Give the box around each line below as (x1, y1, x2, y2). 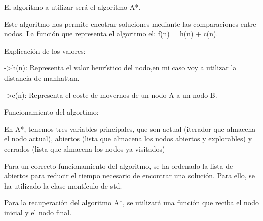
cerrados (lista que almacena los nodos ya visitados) (4, 143, 165, 154)
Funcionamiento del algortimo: (4, 106, 99, 117)
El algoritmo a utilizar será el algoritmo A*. (4, 2, 141, 12)
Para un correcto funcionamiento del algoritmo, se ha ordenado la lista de (4, 160, 233, 171)
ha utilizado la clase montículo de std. (4, 180, 122, 191)
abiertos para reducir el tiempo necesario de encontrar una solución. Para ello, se (4, 170, 255, 181)
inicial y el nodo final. (4, 207, 72, 217)
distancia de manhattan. (4, 72, 80, 83)
